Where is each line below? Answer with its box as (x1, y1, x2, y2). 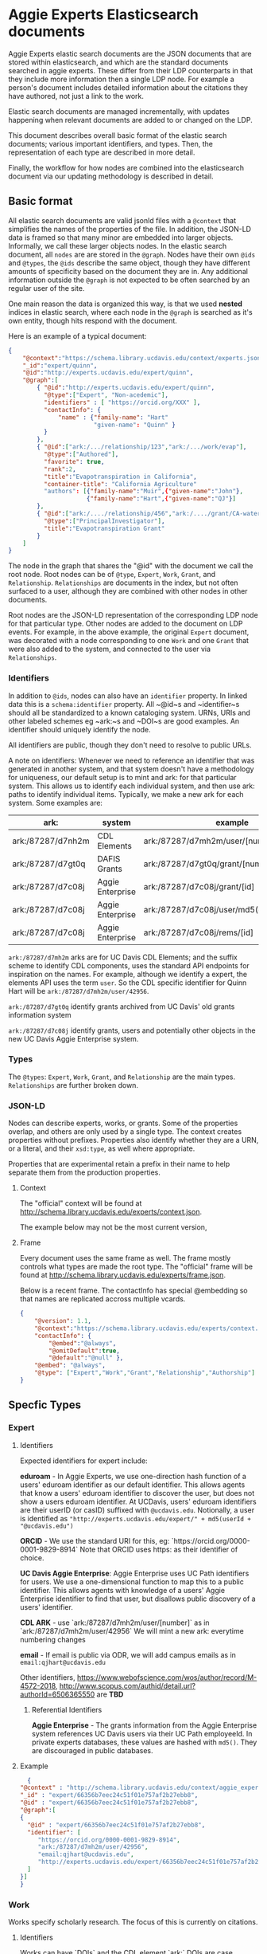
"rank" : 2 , (43, 465, 77, 473)
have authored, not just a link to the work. (8, 91, 145, 100)
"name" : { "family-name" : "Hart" (58, 413, 169, 422)
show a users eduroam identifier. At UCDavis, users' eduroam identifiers (19, 1497, 257, 1506)
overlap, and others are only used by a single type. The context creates (8, 1127, 242, 1136)
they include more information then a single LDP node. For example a (8, 74, 234, 84)
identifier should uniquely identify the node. (8, 724, 151, 734)
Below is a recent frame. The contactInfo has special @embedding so (19, 1285, 248, 1296)
